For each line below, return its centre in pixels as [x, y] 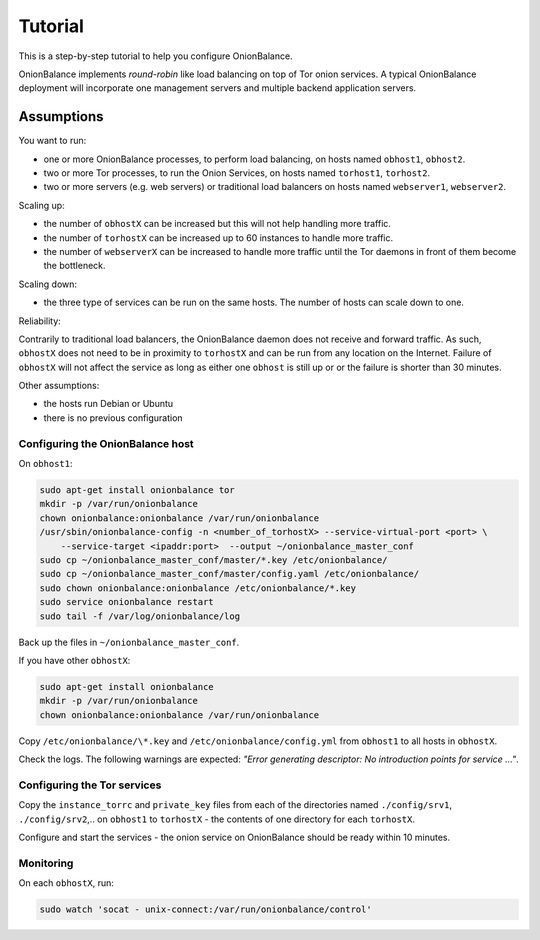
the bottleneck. [74, 266]
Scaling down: [48, 284]
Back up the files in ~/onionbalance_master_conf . [129, 642]
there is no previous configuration [113, 417]
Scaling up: [41, 205]
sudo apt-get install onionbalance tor [137, 490]
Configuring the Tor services [90, 785]
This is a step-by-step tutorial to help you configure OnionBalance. [156, 56]
